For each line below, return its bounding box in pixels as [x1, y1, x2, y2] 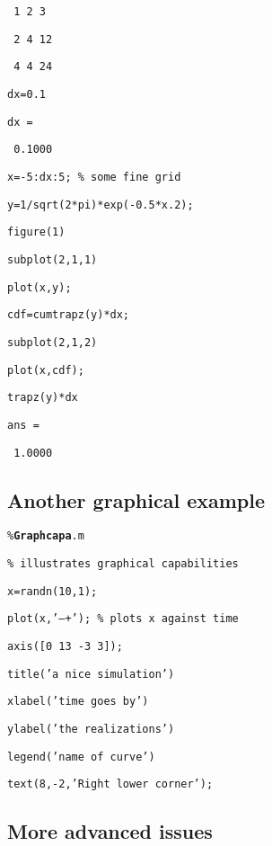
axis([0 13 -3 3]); [7, 639, 123, 653]
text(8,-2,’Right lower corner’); [7, 778, 214, 791]
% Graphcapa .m [7, 530, 84, 543]
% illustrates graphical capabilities [7, 557, 239, 571]
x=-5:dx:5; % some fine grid [7, 170, 181, 183]
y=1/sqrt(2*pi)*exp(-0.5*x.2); [7, 198, 194, 211]
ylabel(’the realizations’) [7, 722, 175, 735]
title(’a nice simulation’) [7, 667, 175, 681]
